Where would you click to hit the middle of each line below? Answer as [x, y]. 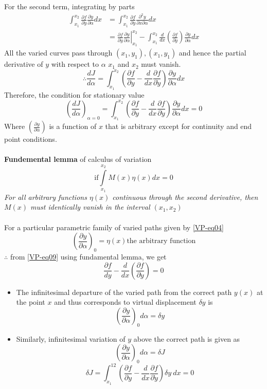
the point [31, 302]
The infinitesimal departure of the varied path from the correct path [124, 292]
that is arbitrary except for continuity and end [179, 126]
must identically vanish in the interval [90, 207]
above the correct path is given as [187, 338]
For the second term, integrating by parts [69, 6]
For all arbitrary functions [46, 197]
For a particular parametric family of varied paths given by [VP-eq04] [114, 227]
